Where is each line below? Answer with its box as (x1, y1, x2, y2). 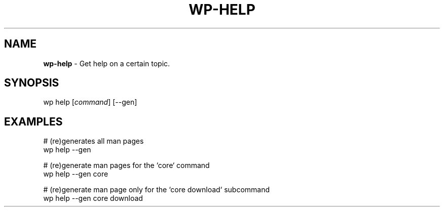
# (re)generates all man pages (43, 137, 144, 146)
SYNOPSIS (4, 76, 59, 90)
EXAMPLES (4, 115, 63, 128)
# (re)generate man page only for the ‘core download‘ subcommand (43, 185, 270, 194)
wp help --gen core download (43, 194, 143, 203)
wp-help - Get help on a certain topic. (43, 59, 170, 68)
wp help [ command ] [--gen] (43, 98, 137, 107)
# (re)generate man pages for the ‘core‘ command (43, 161, 210, 170)
